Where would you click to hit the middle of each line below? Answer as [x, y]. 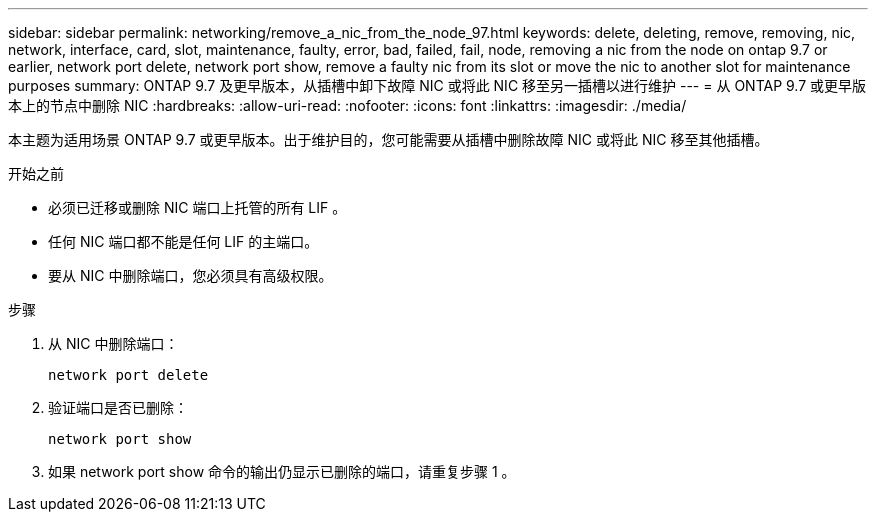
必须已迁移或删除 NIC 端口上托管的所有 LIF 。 [197, 207]
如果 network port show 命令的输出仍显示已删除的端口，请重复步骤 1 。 [282, 471]
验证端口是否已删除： [118, 407]
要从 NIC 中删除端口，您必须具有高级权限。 [190, 275]
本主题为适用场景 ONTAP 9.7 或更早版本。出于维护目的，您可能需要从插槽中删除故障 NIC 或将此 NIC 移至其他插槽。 [388, 139]
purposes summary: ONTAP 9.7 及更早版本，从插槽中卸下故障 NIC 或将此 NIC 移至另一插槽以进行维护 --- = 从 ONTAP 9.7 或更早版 [437, 85]
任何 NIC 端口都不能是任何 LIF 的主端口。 [183, 241]
